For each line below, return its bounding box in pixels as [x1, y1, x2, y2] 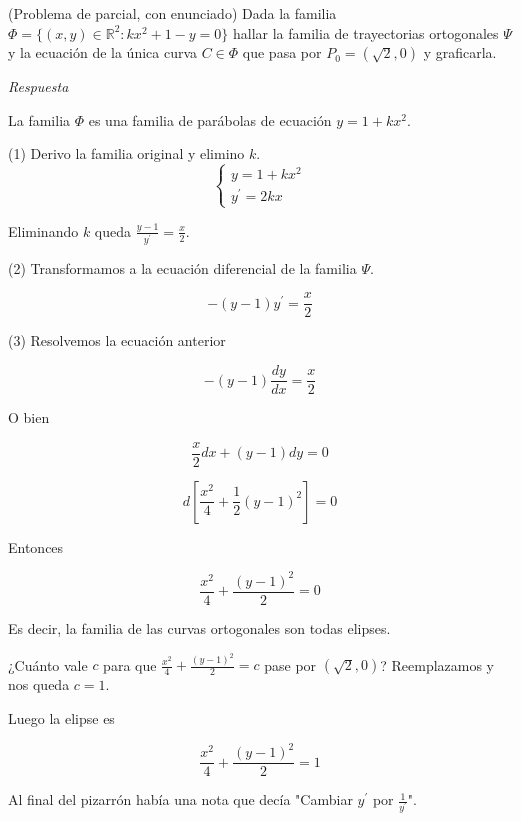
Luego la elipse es [8, 708, 115, 729]
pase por [264, 654, 317, 675]
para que [103, 654, 157, 675]
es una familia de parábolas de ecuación [88, 109, 332, 130]
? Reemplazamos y [380, 654, 495, 675]
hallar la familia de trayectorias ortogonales [233, 22, 499, 43]
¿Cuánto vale [8, 654, 88, 675]
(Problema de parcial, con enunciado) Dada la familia [8, 3, 337, 23]
